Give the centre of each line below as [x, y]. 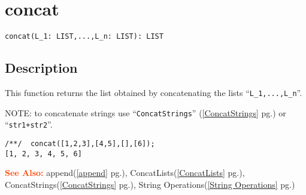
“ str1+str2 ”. [29, 124]
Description [41, 68]
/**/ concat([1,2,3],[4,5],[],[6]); [80, 143]
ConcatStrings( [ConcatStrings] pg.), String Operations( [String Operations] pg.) [150, 184]
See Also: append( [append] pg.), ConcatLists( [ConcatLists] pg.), [125, 173]
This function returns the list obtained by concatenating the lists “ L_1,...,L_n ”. [154, 92]
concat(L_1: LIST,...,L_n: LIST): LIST [84, 37]
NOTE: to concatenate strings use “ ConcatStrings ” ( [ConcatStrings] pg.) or [146, 112]
